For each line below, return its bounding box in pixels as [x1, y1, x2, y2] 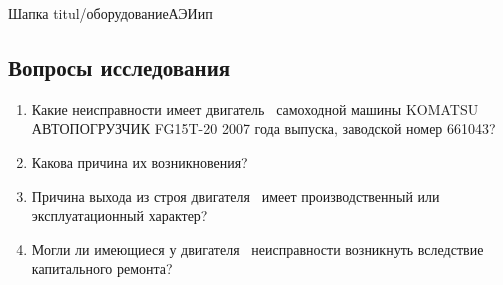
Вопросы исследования [8, 51, 231, 82]
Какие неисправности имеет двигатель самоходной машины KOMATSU [31, 98, 479, 119]
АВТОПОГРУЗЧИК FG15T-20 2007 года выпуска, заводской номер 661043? [31, 118, 496, 139]
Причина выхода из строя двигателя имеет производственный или [31, 185, 440, 206]
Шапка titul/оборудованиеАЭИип [8, 3, 213, 23]
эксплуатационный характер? [31, 205, 208, 226]
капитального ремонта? [31, 258, 173, 279]
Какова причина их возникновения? [31, 151, 248, 172]
